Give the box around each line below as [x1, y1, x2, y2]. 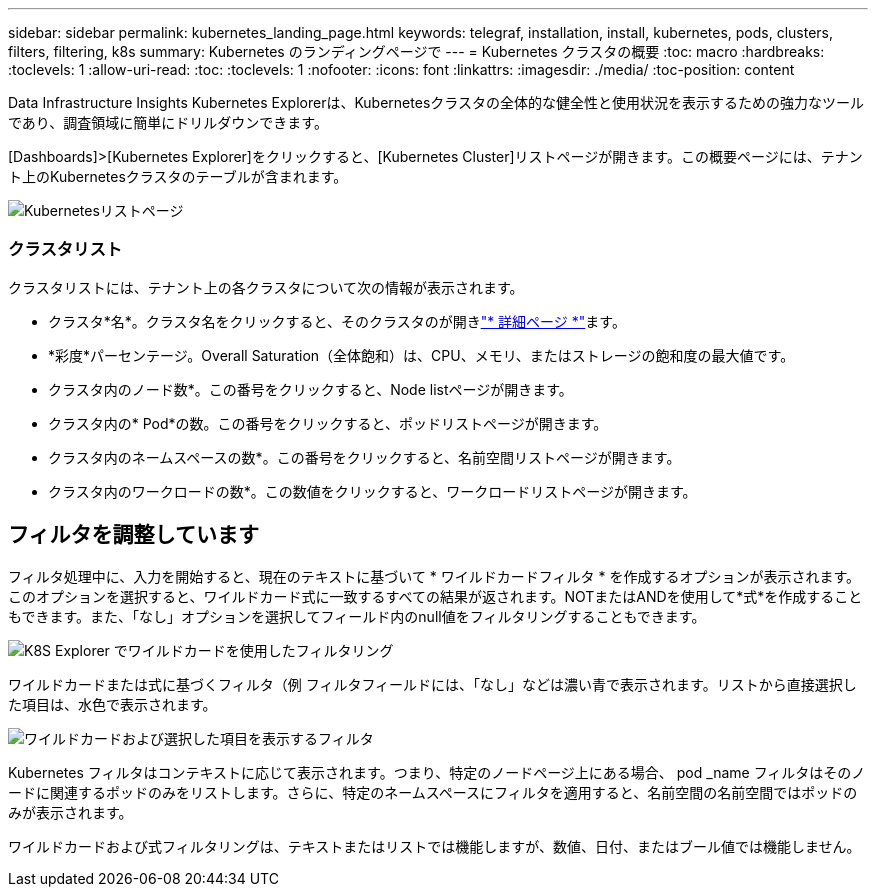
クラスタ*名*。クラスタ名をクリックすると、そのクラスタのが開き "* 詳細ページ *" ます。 [48, 312, 626, 330]
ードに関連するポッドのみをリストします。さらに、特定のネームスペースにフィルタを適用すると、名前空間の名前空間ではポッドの [8, 783, 858, 801]
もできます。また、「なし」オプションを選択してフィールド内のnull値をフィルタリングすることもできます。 [8, 607, 706, 625]
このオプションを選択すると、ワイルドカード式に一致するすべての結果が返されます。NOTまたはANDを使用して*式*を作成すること [8, 587, 863, 605]
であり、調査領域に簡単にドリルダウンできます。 [8, 114, 328, 131]
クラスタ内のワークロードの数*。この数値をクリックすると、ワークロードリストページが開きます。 [48, 482, 697, 500]
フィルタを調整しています [8, 522, 259, 548]
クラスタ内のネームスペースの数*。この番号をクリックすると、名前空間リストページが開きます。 [48, 448, 681, 466]
